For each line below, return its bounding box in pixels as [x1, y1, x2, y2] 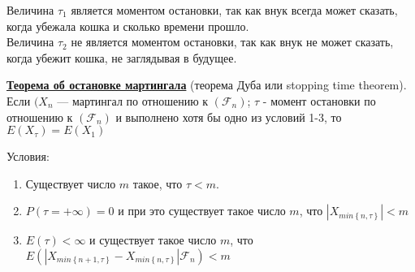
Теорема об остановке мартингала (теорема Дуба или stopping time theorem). [6, 76, 407, 93]
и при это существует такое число [118, 202, 286, 219]
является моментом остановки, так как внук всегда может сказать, [71, 2, 398, 18]
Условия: [6, 148, 50, 165]
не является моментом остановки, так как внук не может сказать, [71, 33, 394, 50]
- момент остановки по [262, 92, 376, 109]
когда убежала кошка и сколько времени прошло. [6, 17, 249, 34]
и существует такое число [89, 231, 217, 248]
